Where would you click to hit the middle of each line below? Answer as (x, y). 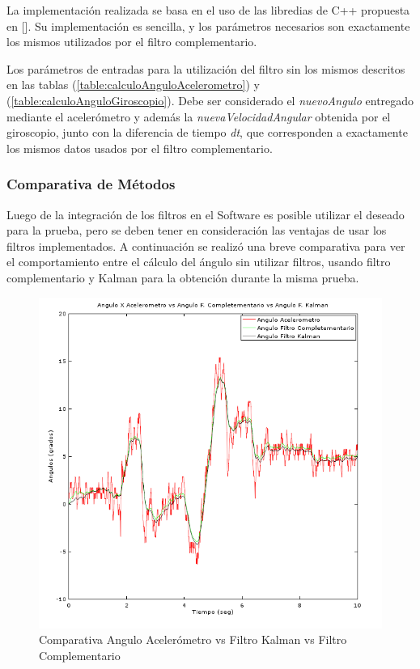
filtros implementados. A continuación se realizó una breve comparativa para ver (206, 246)
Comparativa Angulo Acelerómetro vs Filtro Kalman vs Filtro (193, 639)
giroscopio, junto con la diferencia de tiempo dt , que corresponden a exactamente (207, 132)
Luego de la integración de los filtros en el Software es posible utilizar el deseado (206, 214)
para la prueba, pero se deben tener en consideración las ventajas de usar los (197, 230)
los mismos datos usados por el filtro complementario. (140, 148)
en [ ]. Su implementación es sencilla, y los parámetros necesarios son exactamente (208, 25)
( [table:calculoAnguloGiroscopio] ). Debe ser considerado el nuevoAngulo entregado (210, 100)
